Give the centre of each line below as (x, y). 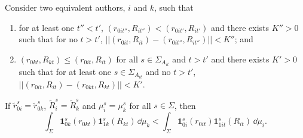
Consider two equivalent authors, (65, 7)
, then (185, 105)
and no (158, 71)
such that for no (48, 39)
